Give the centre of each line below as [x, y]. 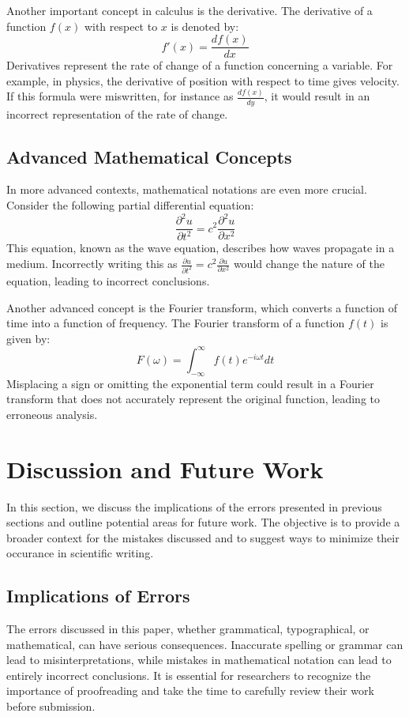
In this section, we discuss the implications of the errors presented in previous [194, 506]
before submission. [51, 706]
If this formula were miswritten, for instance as [120, 96]
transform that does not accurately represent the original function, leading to [193, 399]
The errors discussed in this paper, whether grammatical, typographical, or [188, 629]
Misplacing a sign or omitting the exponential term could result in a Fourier [190, 383]
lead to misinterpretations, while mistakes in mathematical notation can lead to [199, 660]
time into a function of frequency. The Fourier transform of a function [176, 323]
